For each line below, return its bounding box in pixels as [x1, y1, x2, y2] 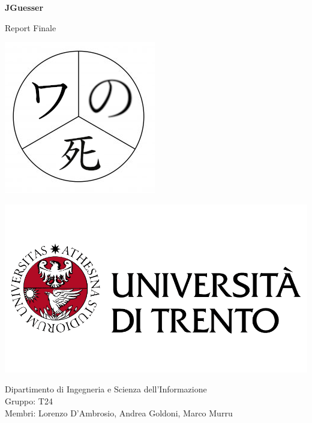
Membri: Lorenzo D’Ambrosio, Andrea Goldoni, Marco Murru [5, 406, 233, 419]
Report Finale [5, 21, 56, 34]
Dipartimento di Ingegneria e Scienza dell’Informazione [5, 383, 207, 395]
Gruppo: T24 [5, 394, 53, 407]
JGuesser [5, 1, 44, 13]
